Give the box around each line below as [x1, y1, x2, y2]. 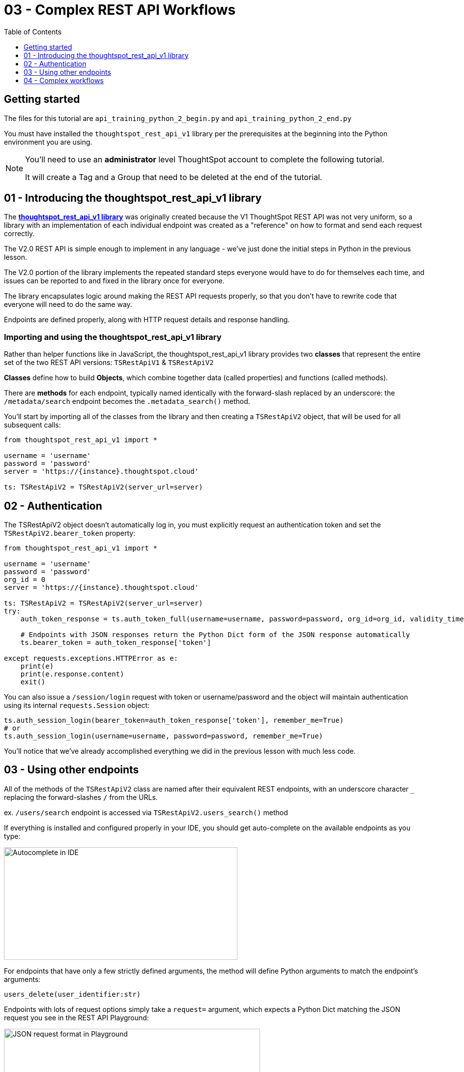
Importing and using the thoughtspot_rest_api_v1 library [4, 332, 222, 342]
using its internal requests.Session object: [4, 701, 150, 710]
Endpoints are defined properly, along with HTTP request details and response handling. [4, 315, 290, 324]
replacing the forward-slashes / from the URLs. [4, 793, 158, 801]
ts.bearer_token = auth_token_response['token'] [20, 639, 211, 647]
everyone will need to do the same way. [4, 300, 132, 309]
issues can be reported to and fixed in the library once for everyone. [4, 276, 225, 285]
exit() [20, 678, 46, 686]
